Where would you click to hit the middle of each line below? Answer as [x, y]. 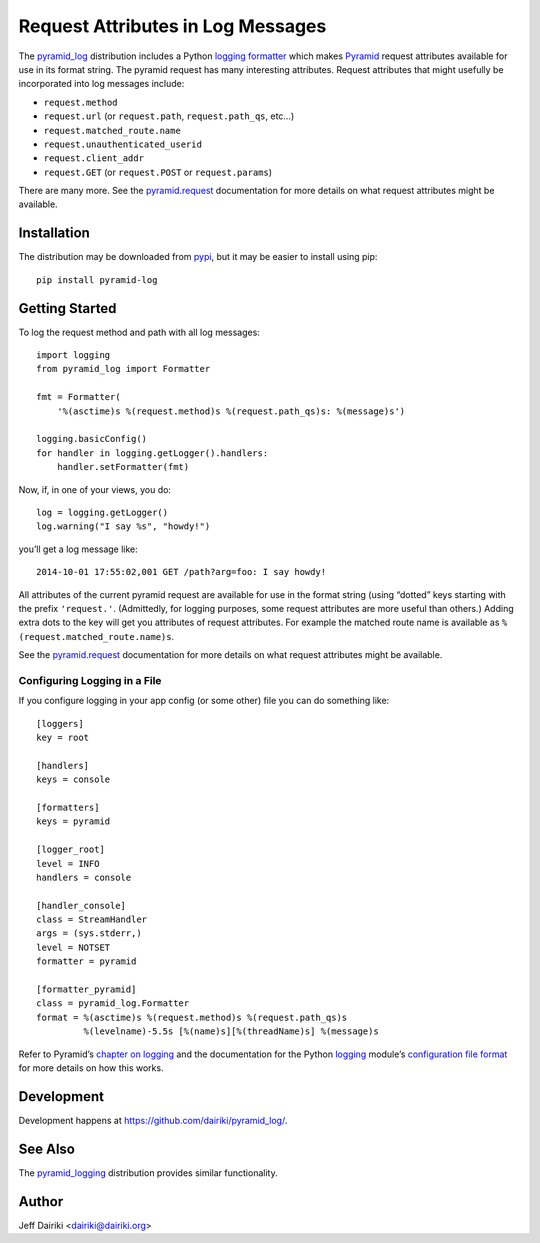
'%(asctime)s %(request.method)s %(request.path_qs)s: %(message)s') [231, 411]
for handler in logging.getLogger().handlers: [152, 453]
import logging [73, 355]
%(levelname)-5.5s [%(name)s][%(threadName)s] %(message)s [231, 1031]
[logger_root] [70, 849]
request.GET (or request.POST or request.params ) [158, 172]
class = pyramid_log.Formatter [113, 1003]
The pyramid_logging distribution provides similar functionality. [148, 1172]
